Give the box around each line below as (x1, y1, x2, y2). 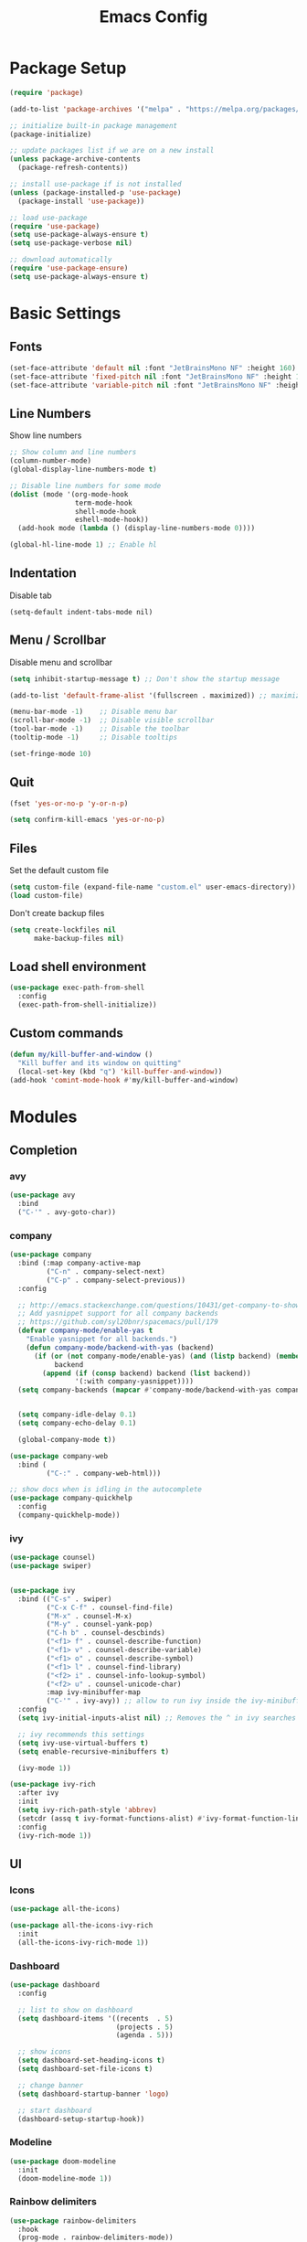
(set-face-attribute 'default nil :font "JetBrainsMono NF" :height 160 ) (9, 363, 297, 372)
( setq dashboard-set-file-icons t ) (17, 2065, 153, 2074)
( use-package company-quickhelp (9, 1493, 132, 1503)
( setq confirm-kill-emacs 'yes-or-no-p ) (9, 816, 166, 825)
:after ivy (17, 1788, 59, 1798)
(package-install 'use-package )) (17, 197, 145, 206)
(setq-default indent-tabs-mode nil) (9, 607, 153, 616)
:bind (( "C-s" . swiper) (17, 1594, 112, 1604)
